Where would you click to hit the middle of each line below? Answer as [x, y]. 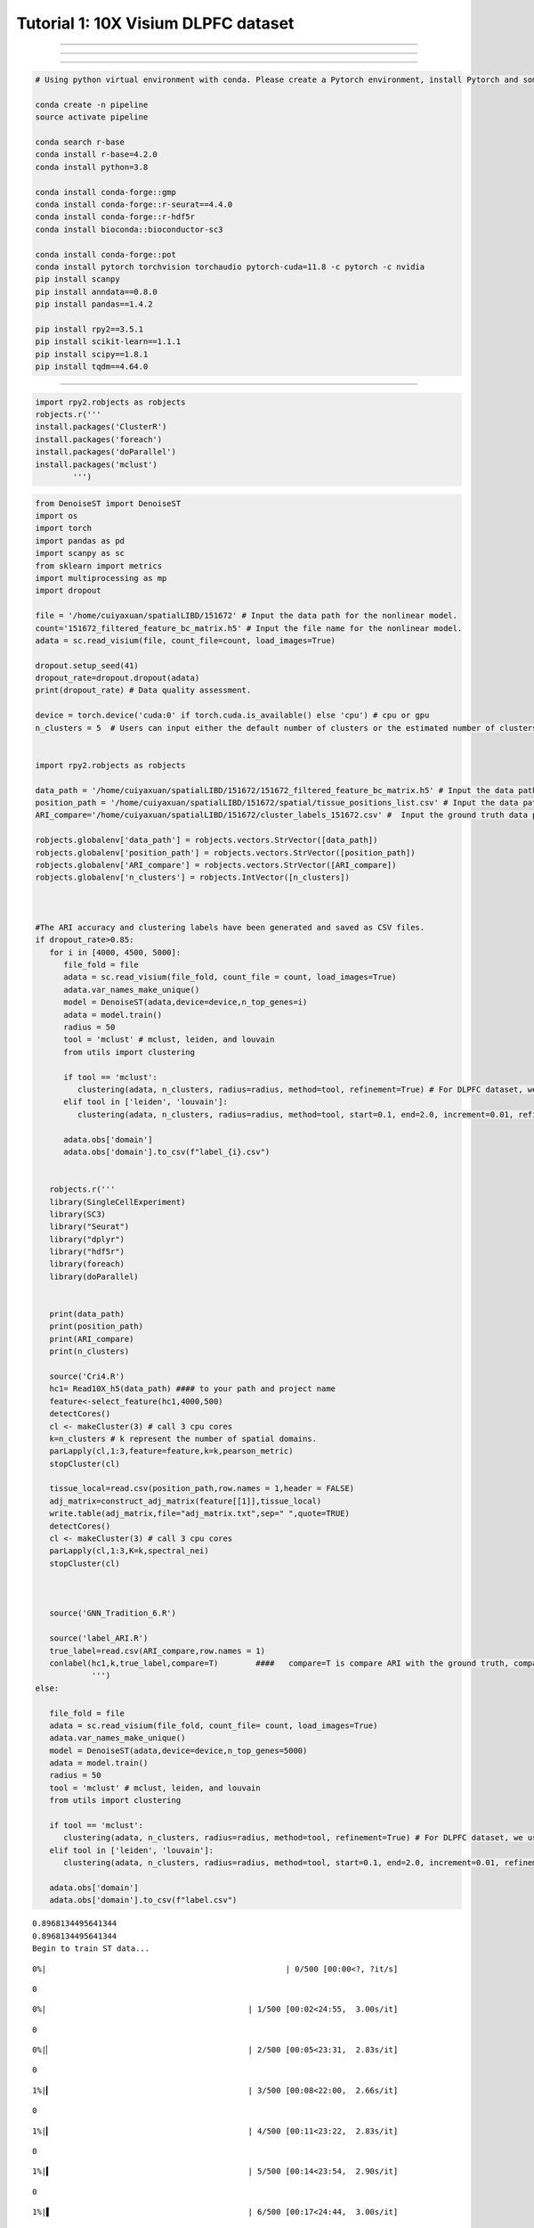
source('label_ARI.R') [99, 1638]
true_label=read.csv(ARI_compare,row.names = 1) [158, 1651]
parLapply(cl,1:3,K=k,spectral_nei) [129, 1551]
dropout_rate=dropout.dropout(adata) [117, 678]
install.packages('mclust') [96, 464]
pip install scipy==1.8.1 [92, 354]
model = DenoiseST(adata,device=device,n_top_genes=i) [186, 1002]
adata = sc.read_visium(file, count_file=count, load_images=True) [186, 640]
